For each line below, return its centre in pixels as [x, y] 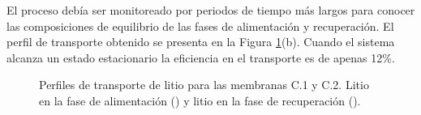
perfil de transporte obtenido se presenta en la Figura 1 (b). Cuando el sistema [201, 42]
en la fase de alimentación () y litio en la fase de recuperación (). [200, 100]
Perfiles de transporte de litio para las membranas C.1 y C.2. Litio [204, 85]
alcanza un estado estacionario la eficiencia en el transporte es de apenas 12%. [201, 57]
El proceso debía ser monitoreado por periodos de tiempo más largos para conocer [211, 10]
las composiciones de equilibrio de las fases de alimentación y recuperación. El [200, 26]
